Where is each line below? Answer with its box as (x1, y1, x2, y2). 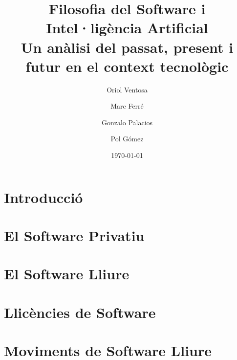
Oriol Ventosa (107, 84, 148, 94)
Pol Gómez (110, 134, 144, 144)
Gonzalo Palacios (101, 117, 153, 127)
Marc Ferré (110, 101, 144, 111)
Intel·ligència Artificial (46, 18, 208, 38)
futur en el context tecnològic (25, 56, 229, 76)
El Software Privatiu (4, 225, 145, 246)
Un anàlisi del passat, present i (21, 37, 234, 57)
